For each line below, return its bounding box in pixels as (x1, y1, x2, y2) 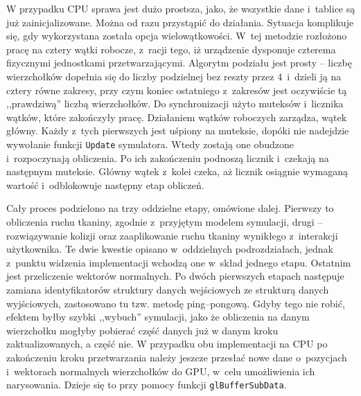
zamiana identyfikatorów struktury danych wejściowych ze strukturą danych (6, 282, 329, 296)
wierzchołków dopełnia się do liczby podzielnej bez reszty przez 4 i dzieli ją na (6, 69, 342, 83)
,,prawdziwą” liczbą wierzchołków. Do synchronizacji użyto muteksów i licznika (6, 96, 344, 111)
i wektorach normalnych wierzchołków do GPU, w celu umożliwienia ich (6, 363, 315, 378)
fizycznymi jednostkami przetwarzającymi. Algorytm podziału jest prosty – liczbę (6, 55, 352, 70)
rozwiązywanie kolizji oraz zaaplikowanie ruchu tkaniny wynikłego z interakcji (6, 228, 338, 242)
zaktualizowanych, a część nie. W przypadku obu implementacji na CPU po (6, 336, 328, 351)
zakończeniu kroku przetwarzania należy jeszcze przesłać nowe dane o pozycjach (6, 350, 347, 364)
